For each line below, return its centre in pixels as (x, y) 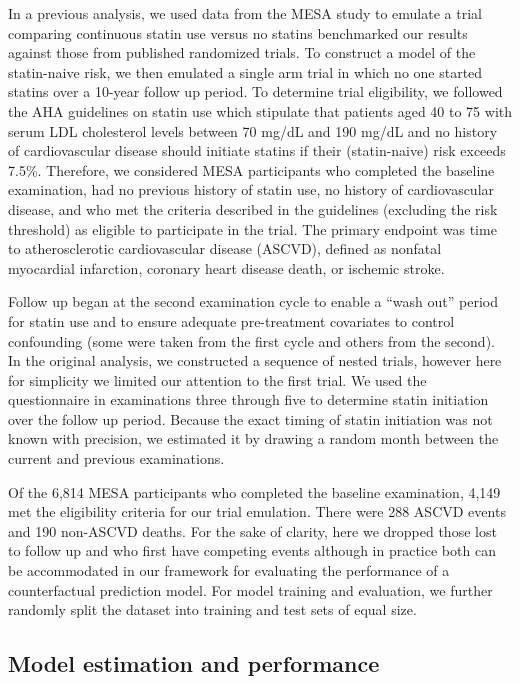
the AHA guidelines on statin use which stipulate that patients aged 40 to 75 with (260, 110)
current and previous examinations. (116, 458)
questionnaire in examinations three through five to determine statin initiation (248, 399)
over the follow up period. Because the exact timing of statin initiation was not (250, 418)
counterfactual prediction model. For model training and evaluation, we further (250, 589)
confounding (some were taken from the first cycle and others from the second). (251, 340)
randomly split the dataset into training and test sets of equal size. (212, 609)
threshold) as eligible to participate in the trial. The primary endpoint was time (252, 228)
